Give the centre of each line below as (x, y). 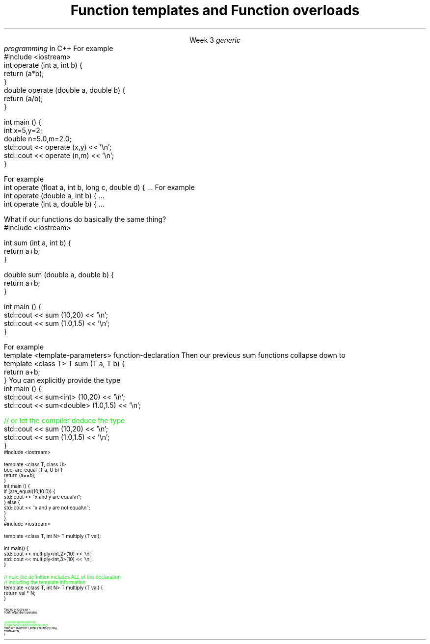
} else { (12, 502)
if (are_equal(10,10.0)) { (30, 491)
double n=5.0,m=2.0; (38, 138)
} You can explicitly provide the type (62, 380)
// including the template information (45, 582)
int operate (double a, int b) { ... (54, 195)
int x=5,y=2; (23, 130)
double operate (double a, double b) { (65, 90)
